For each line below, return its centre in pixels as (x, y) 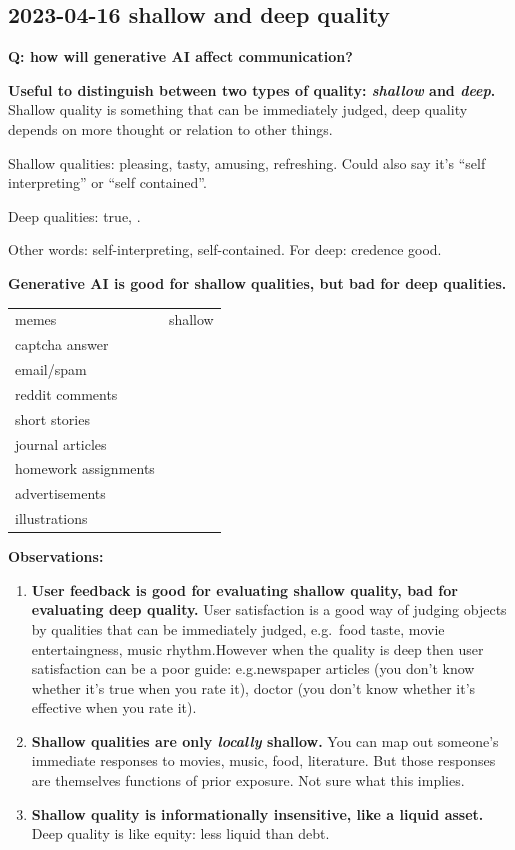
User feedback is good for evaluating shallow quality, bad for (244, 589)
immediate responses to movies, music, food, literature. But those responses (263, 760)
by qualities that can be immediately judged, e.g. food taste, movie (238, 628)
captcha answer (62, 344)
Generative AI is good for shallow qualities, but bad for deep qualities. (257, 282)
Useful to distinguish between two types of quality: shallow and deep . (252, 89)
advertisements (60, 493)
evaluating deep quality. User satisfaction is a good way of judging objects (269, 609)
